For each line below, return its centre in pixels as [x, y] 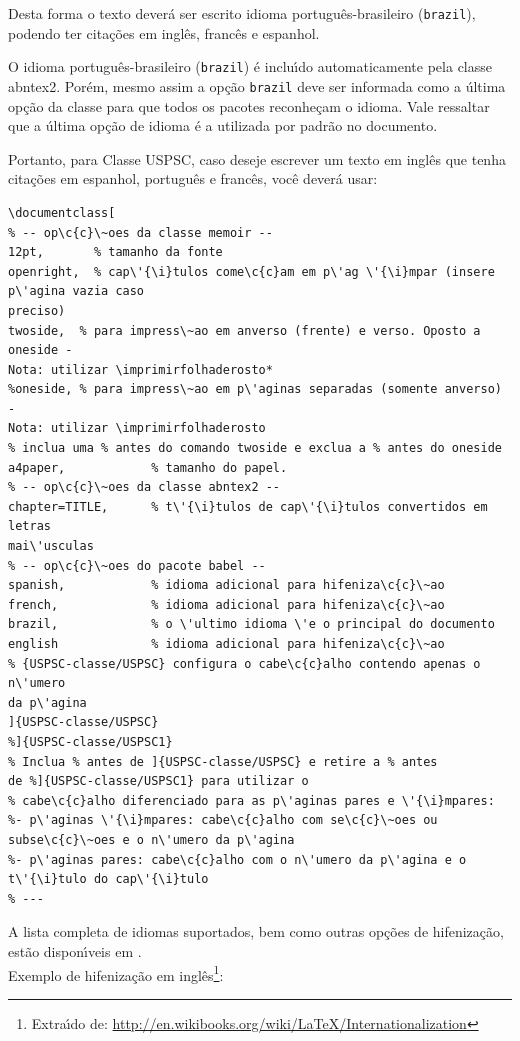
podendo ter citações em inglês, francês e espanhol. [164, 32]
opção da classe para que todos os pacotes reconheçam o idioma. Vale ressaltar [249, 105]
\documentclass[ [62, 212]
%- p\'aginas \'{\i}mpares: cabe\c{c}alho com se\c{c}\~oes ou [223, 820]
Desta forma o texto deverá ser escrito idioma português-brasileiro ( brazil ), [242, 13]
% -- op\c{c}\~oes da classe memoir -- [140, 232]
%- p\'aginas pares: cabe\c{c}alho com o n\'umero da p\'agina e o [237, 859]
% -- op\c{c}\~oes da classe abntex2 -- [144, 487]
